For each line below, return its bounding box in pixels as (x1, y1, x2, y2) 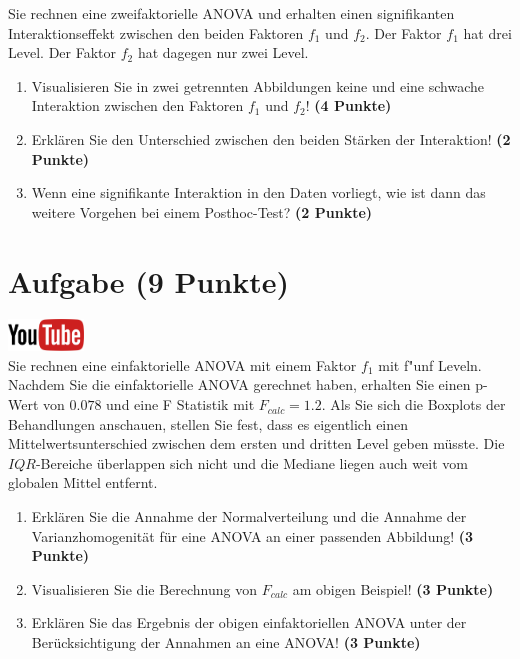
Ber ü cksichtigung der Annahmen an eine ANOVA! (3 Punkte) (31, 632, 421, 652)
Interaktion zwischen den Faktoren (31, 95, 244, 116)
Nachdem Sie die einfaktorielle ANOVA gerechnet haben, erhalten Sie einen (8, 374, 471, 395)
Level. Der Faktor (8, 42, 116, 63)
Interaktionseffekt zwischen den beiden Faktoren (8, 22, 304, 43)
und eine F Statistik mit (106, 394, 255, 415)
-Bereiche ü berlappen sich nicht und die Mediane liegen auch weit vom (35, 452, 468, 473)
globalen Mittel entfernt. (8, 472, 158, 493)
